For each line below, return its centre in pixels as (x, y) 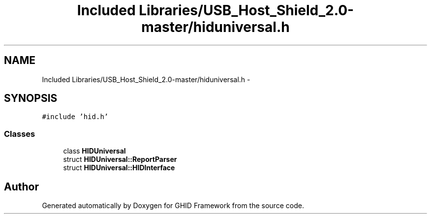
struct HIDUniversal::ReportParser (120, 159)
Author (21, 187)
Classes (20, 134)
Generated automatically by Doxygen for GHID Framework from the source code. (173, 206)
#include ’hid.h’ (75, 117)
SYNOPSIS (31, 98)
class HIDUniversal (94, 151)
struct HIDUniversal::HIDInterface (119, 168)
